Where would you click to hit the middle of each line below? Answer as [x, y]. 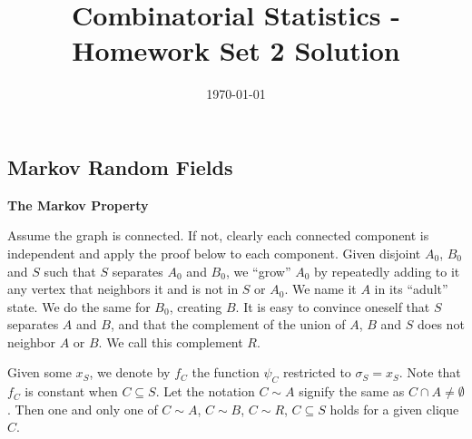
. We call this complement [171, 341]
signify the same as [352, 391]
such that [70, 271]
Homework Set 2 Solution [236, 50]
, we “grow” [258, 271]
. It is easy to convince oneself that [333, 306]
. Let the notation [205, 391]
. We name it [320, 289]
